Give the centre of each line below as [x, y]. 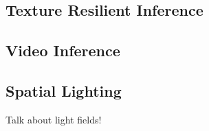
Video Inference [63, 50]
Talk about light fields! [54, 119]
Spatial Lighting [64, 90]
